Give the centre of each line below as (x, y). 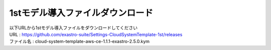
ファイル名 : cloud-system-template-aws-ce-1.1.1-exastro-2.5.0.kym (80, 42)
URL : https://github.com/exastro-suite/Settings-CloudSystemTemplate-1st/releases (96, 34)
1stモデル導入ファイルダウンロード (81, 13)
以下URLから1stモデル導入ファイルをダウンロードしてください (74, 28)
